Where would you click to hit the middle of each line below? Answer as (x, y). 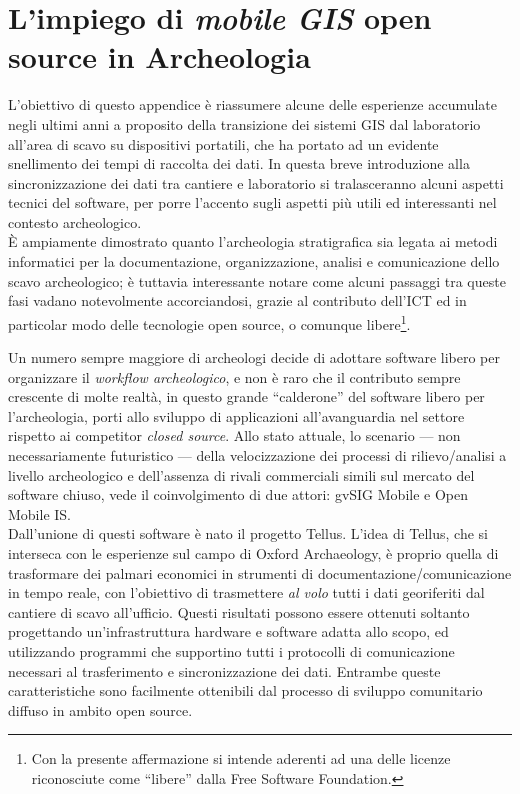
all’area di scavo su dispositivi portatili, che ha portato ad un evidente (223, 143)
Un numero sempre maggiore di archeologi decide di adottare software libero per (254, 357)
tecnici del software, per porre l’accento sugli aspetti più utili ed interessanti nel (252, 202)
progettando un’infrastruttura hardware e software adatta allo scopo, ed (228, 631)
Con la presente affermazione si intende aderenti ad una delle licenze (241, 758)
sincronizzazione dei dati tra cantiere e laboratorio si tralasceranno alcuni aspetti (256, 182)
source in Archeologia (159, 56)
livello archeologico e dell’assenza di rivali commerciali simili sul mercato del (241, 474)
